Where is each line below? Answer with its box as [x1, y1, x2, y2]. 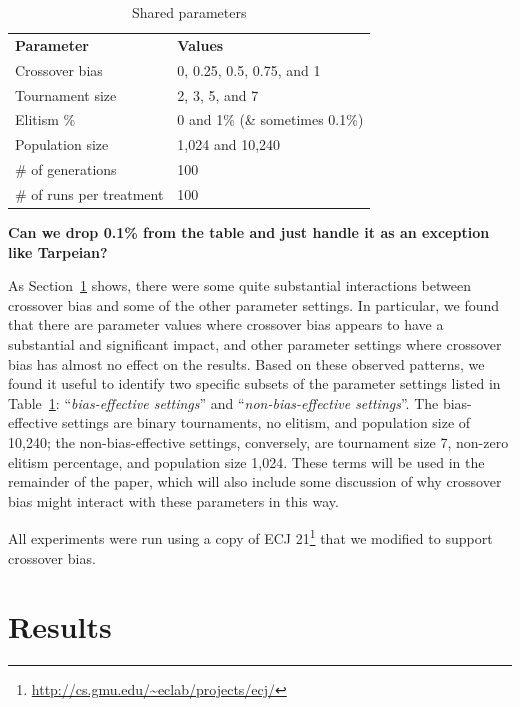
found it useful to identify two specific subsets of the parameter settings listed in [8, 373, 501, 394]
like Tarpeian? [8, 241, 108, 262]
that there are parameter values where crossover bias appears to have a [8, 314, 444, 335]
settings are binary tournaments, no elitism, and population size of [62, 412, 471, 433]
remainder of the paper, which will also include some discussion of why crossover [8, 471, 502, 492]
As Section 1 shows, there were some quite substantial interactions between [8, 275, 471, 296]
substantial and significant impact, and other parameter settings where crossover [8, 333, 502, 354]
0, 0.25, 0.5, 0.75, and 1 [177, 59, 321, 80]
